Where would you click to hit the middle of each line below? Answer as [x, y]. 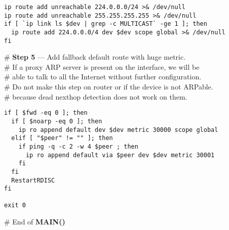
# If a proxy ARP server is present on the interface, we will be [102, 66]
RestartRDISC [33, 180]
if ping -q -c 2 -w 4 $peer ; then [78, 146]
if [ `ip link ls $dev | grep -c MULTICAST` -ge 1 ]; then [106, 24]
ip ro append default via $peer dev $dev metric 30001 [120, 155]
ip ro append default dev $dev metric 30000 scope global [118, 130]
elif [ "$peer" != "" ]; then [62, 138]
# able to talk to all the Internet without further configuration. [103, 77]
